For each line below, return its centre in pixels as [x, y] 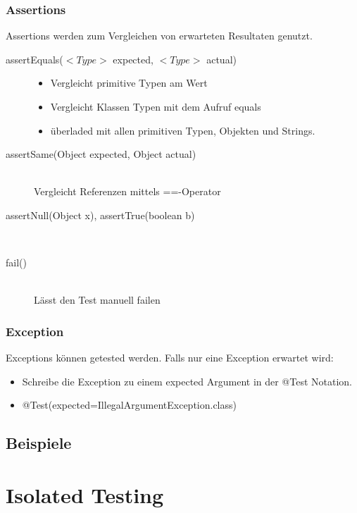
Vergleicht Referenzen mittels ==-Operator [127, 191]
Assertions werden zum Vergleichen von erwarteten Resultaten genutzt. [159, 36]
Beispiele [39, 443]
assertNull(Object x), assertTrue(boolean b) [100, 215]
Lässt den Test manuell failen [97, 300]
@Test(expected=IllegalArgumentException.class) [129, 405]
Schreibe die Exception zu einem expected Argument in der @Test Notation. [187, 381]
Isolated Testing [85, 494]
